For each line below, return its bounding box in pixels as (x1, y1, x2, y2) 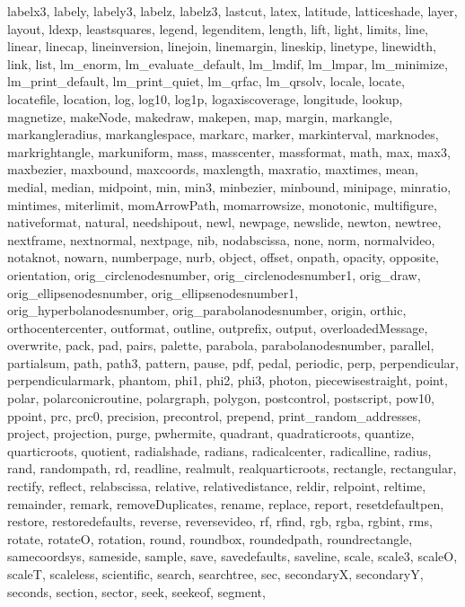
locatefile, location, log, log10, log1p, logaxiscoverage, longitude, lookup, (7, 89, 403, 108)
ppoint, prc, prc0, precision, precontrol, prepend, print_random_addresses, (7, 406, 421, 425)
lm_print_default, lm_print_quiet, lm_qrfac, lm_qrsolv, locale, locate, (7, 72, 405, 91)
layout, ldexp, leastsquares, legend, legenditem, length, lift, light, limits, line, (7, 19, 428, 38)
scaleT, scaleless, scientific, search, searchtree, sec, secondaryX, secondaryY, (7, 565, 424, 583)
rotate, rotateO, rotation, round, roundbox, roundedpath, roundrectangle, (7, 529, 413, 548)
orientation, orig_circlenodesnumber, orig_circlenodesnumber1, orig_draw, (7, 265, 421, 284)
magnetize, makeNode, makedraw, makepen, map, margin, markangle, (7, 107, 393, 126)
